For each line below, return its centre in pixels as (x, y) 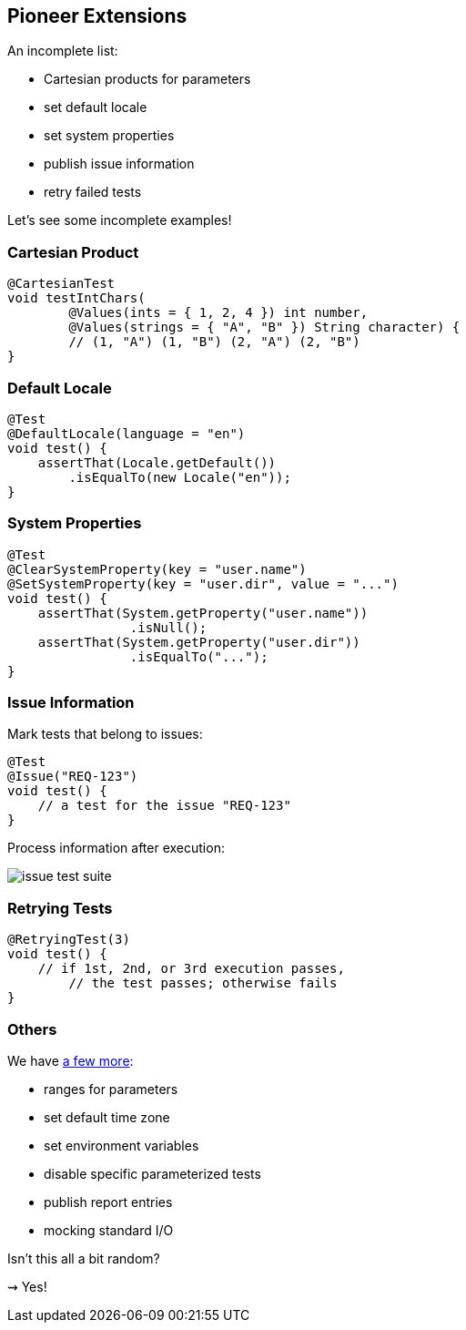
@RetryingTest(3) (69, 940)
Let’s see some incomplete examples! (120, 220)
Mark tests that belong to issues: (105, 734)
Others (32, 1029)
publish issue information (119, 164)
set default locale (96, 107)
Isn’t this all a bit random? (84, 1258)
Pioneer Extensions (97, 16)
